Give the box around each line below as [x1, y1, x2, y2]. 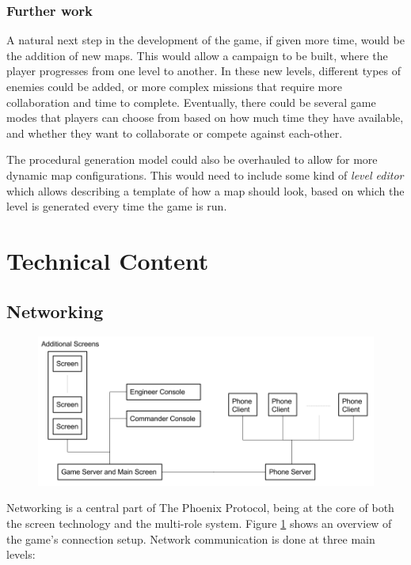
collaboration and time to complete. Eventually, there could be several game [6, 93, 376, 110]
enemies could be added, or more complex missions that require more [6, 78, 342, 94]
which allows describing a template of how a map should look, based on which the [6, 182, 405, 199]
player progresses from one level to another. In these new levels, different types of [6, 63, 401, 79]
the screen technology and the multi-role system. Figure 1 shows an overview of [6, 515, 392, 532]
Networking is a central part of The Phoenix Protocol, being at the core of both [6, 499, 394, 516]
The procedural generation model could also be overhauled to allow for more [6, 151, 378, 168]
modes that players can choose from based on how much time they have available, [6, 109, 404, 126]
